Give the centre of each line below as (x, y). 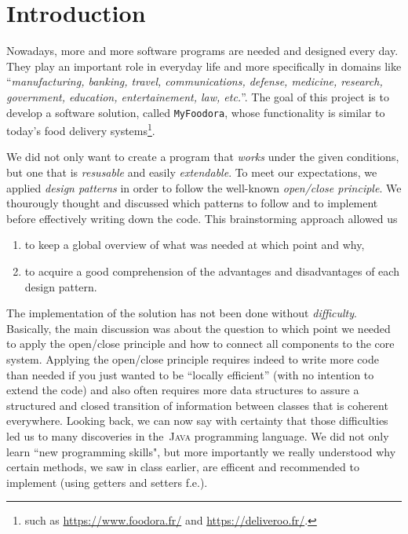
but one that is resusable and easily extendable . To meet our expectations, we (192, 172)
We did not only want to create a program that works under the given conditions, (203, 157)
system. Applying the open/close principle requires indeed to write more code (193, 358)
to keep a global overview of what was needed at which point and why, (195, 245)
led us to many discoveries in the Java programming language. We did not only (198, 435)
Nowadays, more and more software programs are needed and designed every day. (202, 51)
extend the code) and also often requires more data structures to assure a (183, 390)
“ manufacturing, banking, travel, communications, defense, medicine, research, (195, 81)
